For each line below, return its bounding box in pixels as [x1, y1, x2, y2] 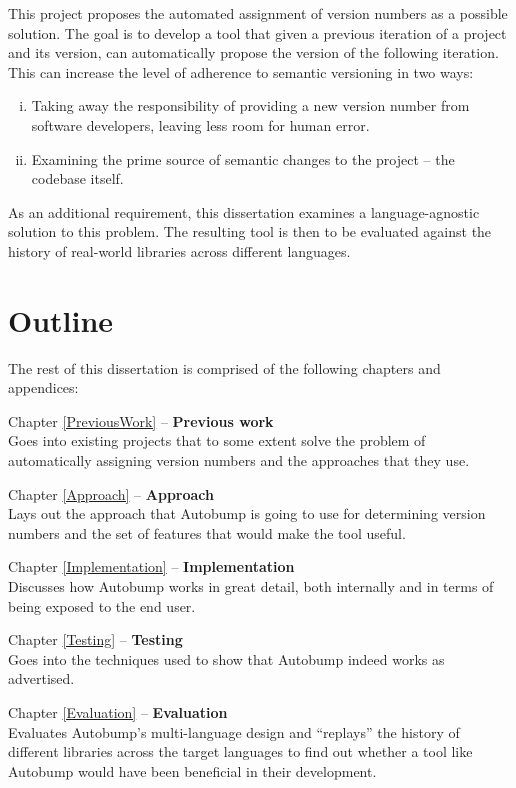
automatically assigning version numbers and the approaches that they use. [8, 450, 470, 471]
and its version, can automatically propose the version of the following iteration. [8, 42, 499, 63]
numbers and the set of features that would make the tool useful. [8, 522, 406, 543]
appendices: [8, 377, 79, 398]
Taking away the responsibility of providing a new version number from [31, 95, 470, 116]
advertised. [8, 668, 75, 689]
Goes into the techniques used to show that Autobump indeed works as [8, 648, 445, 669]
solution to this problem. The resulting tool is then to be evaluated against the [8, 221, 492, 242]
